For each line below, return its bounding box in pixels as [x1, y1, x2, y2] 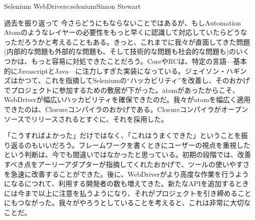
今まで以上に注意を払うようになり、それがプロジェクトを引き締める [17, 188, 238, 198]
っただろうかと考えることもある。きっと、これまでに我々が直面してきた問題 [4, 36, 250, 47]
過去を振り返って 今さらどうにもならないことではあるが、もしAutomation [4, 17, 241, 27]
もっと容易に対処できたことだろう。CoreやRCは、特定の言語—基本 [31, 55, 247, 66]
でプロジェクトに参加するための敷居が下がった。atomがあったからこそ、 [4, 84, 240, 95]
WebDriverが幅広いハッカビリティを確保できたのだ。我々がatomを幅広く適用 [4, 94, 251, 105]
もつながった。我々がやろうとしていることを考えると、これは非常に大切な [10, 197, 251, 208]
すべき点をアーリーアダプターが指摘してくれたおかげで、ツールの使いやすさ [4, 159, 250, 169]
